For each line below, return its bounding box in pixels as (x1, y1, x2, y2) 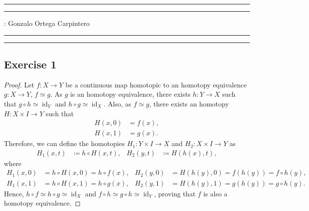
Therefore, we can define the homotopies (4, 138, 125, 148)
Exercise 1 (4, 56, 57, 71)
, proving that (154, 188, 196, 198)
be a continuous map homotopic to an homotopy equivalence (65, 79, 247, 89)
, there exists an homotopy (149, 98, 229, 108)
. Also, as (103, 98, 131, 108)
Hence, (4, 188, 24, 198)
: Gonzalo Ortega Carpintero (4, 18, 90, 28)
